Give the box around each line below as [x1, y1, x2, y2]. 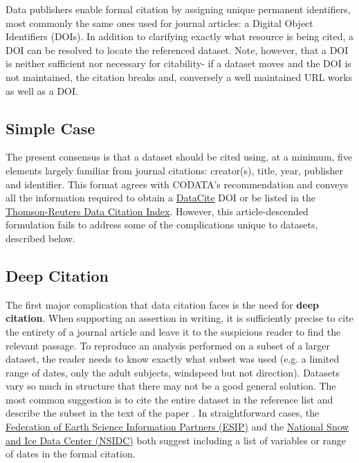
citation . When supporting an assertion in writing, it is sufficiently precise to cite [6, 311, 353, 325]
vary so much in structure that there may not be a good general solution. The [6, 379, 336, 393]
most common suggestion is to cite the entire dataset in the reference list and [6, 392, 333, 406]
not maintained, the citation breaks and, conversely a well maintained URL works [6, 69, 353, 84]
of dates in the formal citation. [6, 446, 136, 461]
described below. [6, 230, 75, 245]
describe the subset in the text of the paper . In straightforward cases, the [6, 406, 320, 420]
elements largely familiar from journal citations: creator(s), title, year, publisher [6, 163, 343, 177]
